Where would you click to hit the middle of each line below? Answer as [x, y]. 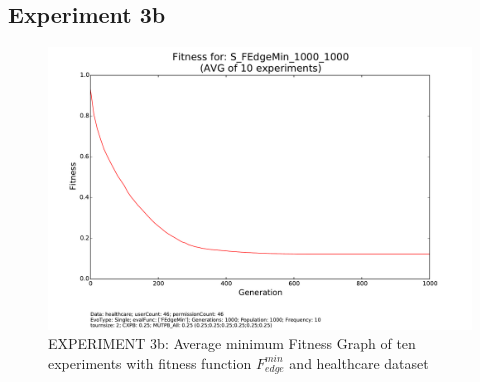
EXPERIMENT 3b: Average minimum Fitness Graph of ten [232, 343]
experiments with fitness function [150, 362]
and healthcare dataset [359, 362]
